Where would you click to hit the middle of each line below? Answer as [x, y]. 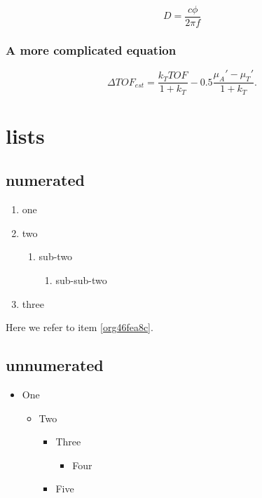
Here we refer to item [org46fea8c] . [80, 327]
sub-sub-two [81, 280]
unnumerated [55, 365]
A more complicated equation [91, 49]
